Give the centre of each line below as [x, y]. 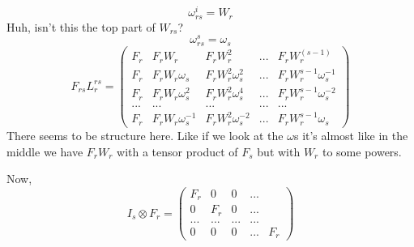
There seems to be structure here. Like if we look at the [145, 135]
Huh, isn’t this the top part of [81, 26]
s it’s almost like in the [351, 135]
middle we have [45, 151]
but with [279, 151]
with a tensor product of [177, 151]
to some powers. [362, 151]
